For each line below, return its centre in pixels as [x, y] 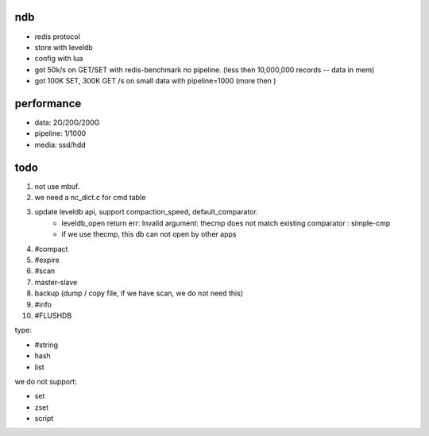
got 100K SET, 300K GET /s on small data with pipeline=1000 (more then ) [155, 81]
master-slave [56, 282]
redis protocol [58, 37]
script [44, 419]
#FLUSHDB [53, 315]
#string [46, 345]
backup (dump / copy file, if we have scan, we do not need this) [139, 293]
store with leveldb [64, 47]
